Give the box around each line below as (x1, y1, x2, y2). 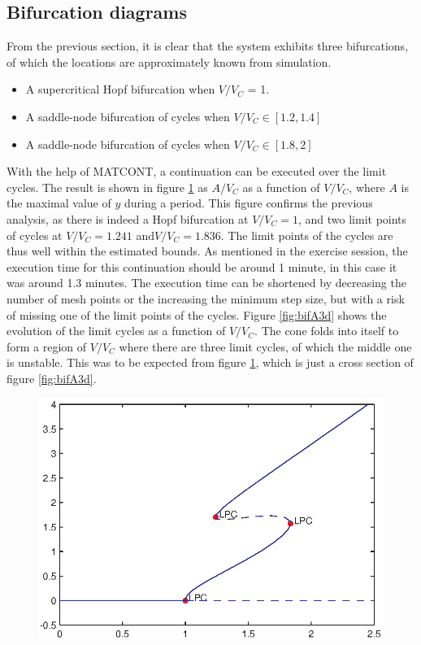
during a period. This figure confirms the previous (124, 194, 373, 211)
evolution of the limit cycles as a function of (7, 322, 226, 339)
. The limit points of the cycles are (220, 226, 393, 243)
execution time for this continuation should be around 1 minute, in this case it (7, 258, 397, 275)
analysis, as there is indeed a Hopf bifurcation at (7, 210, 249, 227)
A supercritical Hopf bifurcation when (25, 81, 215, 98)
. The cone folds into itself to (254, 322, 399, 339)
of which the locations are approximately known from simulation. (7, 53, 332, 70)
